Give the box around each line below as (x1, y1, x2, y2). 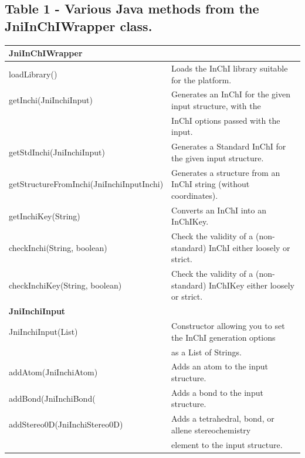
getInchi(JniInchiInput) (9, 94, 93, 106)
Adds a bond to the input (171, 386, 263, 398)
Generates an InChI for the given (171, 88, 290, 100)
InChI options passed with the (171, 114, 280, 126)
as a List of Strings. (171, 345, 242, 358)
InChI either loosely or (208, 241, 290, 253)
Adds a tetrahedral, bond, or (171, 412, 274, 425)
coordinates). (171, 189, 218, 201)
